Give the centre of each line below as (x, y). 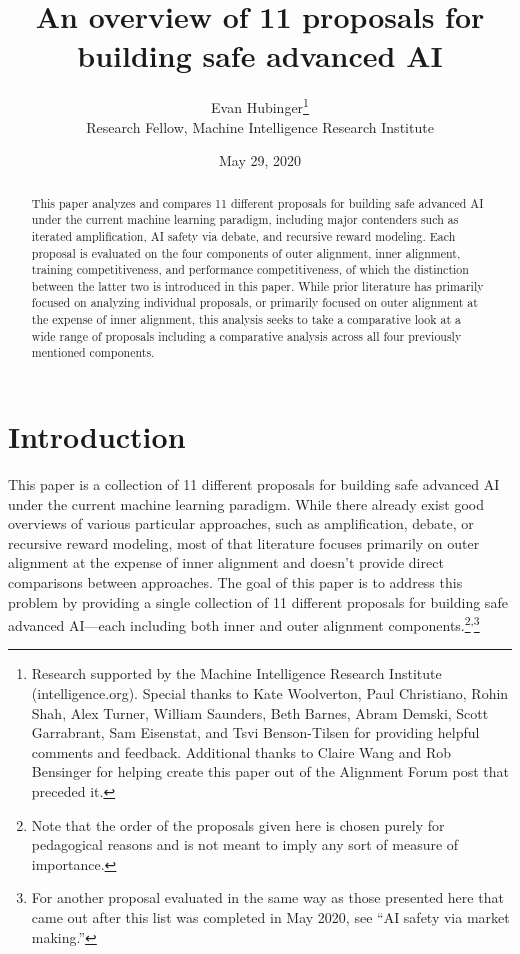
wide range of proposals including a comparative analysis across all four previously (246, 335)
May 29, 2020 (260, 160)
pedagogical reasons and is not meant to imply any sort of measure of (245, 844)
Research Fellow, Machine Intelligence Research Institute (260, 126)
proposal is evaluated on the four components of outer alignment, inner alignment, (246, 252)
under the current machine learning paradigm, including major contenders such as (245, 219)
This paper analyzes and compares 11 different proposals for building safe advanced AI (257, 202)
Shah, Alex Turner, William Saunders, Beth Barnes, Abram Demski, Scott (260, 712)
